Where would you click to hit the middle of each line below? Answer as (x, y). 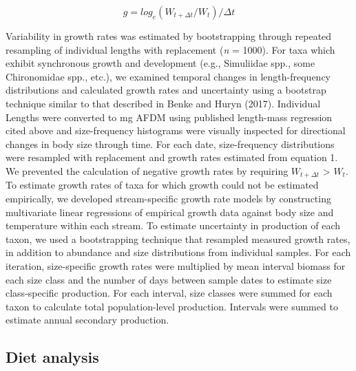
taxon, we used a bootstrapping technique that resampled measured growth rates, (178, 238)
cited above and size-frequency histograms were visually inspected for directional (176, 130)
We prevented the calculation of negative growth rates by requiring (147, 170)
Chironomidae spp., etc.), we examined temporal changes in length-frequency (168, 76)
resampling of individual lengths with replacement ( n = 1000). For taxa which (170, 49)
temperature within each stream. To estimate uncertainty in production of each (173, 225)
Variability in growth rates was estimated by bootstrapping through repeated (169, 36)
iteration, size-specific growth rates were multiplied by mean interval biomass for (176, 265)
